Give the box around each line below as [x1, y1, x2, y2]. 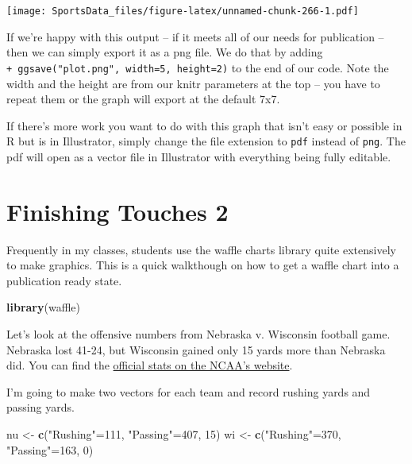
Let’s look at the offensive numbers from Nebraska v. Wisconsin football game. [6, 326, 391, 342]
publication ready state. [6, 272, 122, 288]
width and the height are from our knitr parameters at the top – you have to [6, 75, 380, 91]
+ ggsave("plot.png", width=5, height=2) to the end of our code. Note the [6, 59, 389, 75]
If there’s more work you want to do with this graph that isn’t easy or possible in [6, 117, 402, 133]
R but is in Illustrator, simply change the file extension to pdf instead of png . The [6, 133, 406, 149]
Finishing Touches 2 [6, 195, 229, 227]
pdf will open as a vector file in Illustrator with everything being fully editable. [6, 148, 391, 164]
